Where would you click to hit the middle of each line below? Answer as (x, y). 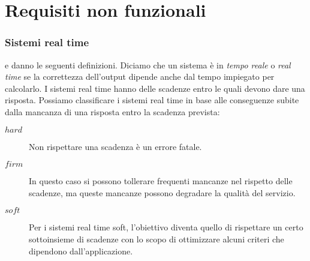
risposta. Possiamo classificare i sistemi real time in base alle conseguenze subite (152, 100)
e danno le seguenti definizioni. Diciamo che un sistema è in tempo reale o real (148, 64)
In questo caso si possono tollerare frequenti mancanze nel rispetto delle (161, 181)
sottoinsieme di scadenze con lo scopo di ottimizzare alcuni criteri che (156, 238)
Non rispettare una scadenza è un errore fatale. (115, 146)
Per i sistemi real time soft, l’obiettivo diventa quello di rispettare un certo (166, 227)
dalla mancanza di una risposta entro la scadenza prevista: (112, 111)
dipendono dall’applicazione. (81, 250)
